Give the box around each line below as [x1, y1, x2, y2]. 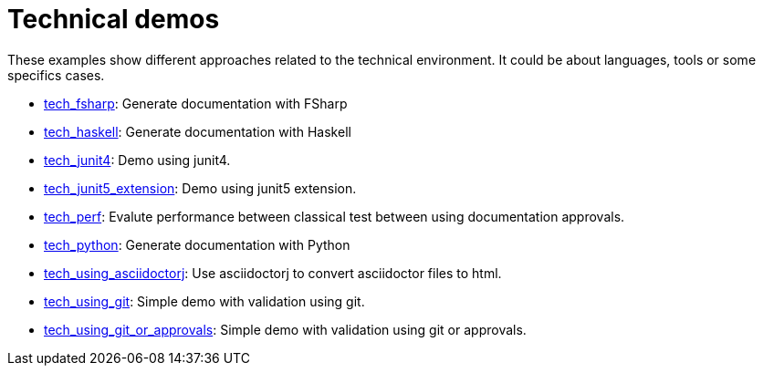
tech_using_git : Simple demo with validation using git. [44, 293, 365, 309]
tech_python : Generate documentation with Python [44, 236, 350, 253]
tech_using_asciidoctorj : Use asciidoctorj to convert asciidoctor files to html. [44, 264, 502, 281]
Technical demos [7, 4, 220, 35]
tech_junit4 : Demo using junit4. [44, 151, 231, 168]
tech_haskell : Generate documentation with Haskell [44, 123, 351, 140]
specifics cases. [7, 67, 105, 83]
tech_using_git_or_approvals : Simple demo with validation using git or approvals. [44, 321, 527, 337]
